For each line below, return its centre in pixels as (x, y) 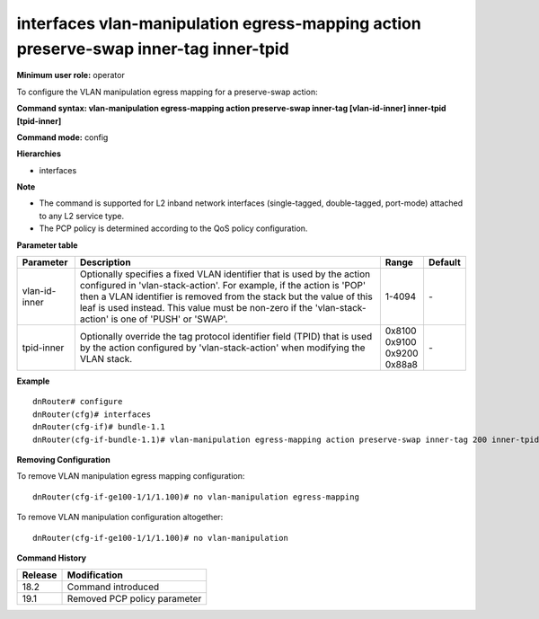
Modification (95, 575)
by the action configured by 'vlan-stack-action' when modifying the (222, 348)
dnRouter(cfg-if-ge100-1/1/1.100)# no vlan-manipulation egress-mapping (196, 497)
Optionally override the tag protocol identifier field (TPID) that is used (226, 337)
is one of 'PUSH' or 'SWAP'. (169, 319)
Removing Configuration (64, 459)
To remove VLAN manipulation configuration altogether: (120, 517)
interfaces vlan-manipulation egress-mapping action (219, 23)
